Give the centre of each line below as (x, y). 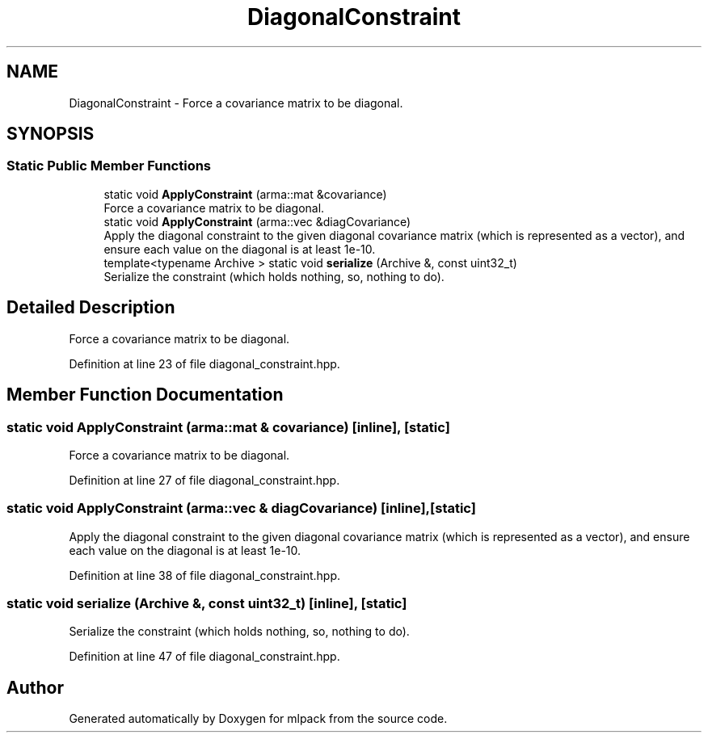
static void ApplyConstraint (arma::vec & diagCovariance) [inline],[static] (241, 508)
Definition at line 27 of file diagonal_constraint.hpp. (204, 480)
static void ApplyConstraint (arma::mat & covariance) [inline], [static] (228, 427)
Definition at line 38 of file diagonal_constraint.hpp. (205, 575)
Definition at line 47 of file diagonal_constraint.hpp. (204, 657)
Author (35, 687)
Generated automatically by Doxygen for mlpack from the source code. (258, 719)
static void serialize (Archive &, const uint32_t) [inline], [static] (207, 603)
